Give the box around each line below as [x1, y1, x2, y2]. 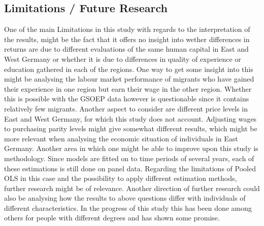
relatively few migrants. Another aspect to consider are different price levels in [4, 103, 248, 114]
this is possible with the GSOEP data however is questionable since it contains [4, 93, 249, 104]
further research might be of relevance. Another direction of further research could [4, 182, 260, 193]
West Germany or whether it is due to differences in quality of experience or [4, 53, 241, 64]
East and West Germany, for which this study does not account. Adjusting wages [4, 113, 257, 124]
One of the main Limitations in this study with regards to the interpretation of [4, 24, 250, 34]
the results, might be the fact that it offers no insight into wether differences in [4, 33, 250, 44]
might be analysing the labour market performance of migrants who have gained [4, 73, 254, 84]
